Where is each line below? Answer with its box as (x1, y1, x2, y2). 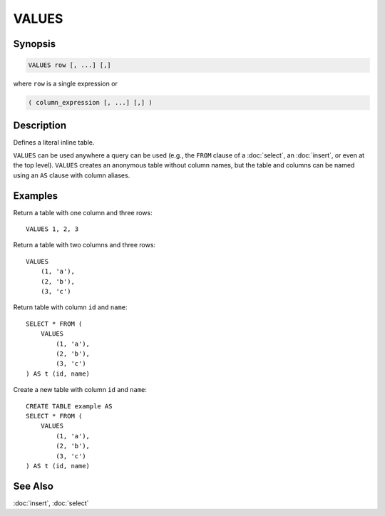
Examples (13, 190, 58, 202)
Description (13, 119, 67, 131)
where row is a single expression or (13, 79, 118, 88)
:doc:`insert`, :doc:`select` (13, 499, 89, 507)
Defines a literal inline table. (13, 138, 95, 146)
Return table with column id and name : (13, 303, 128, 311)
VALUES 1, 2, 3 (26, 225, 79, 233)
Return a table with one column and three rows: (13, 208, 153, 217)
